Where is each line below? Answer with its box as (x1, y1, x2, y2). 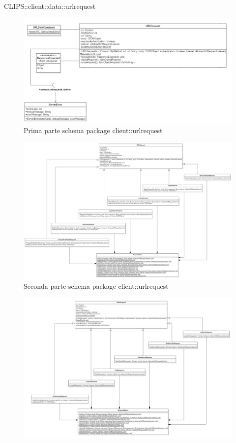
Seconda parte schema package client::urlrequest (24, 281, 169, 291)
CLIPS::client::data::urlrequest (4, 1, 96, 11)
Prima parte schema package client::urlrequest (24, 125, 163, 136)
